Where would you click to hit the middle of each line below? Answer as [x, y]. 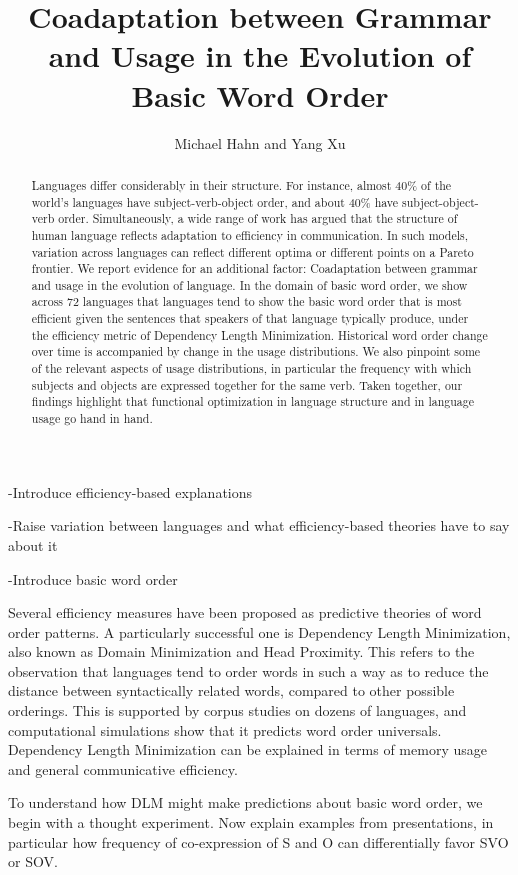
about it [33, 544]
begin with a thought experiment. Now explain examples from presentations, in [251, 822]
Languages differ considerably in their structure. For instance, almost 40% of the [241, 184]
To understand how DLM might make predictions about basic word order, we [245, 802]
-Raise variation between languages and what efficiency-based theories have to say [259, 525]
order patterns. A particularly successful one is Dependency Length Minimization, [259, 631]
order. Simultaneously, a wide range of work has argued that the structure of [258, 218]
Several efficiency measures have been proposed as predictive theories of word [245, 612]
